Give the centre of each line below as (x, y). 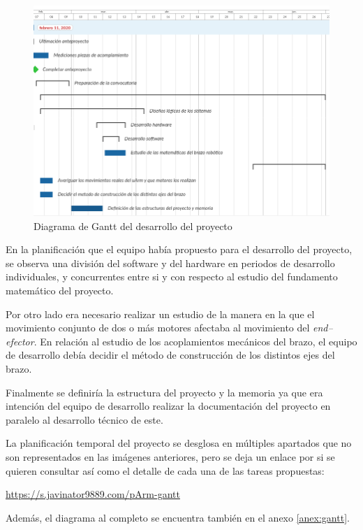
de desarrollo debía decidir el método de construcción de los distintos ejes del (170, 355)
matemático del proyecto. (60, 291)
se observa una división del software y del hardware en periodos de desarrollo (170, 263)
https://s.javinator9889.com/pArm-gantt (93, 494)
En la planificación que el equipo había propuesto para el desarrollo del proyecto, (179, 249)
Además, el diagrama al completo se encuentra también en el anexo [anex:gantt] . (178, 517)
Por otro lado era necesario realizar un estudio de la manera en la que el (160, 314)
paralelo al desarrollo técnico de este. (84, 419)
